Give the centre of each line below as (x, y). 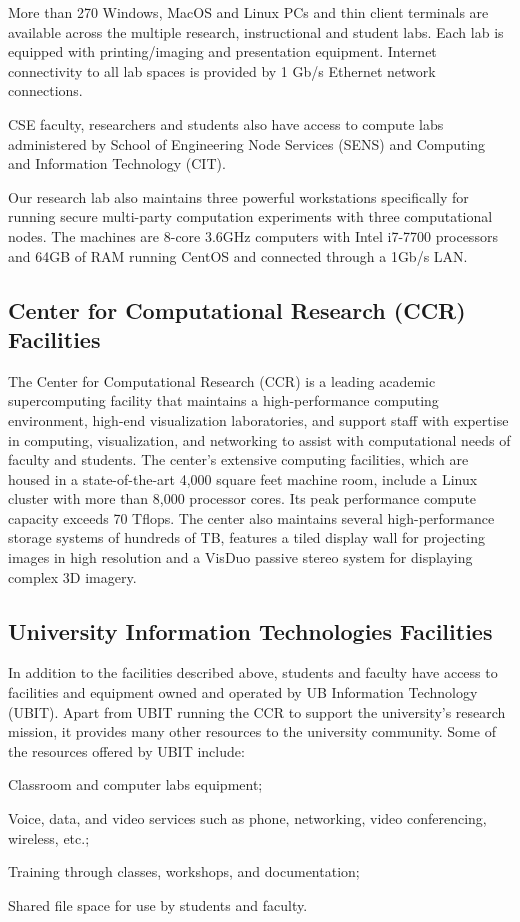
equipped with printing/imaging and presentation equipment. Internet (222, 51)
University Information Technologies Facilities (250, 630)
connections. (45, 90)
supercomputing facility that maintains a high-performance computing (223, 400)
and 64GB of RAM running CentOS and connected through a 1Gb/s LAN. (238, 255)
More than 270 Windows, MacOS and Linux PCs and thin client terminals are (248, 12)
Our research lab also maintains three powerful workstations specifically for (238, 196)
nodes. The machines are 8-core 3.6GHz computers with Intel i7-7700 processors (253, 235)
